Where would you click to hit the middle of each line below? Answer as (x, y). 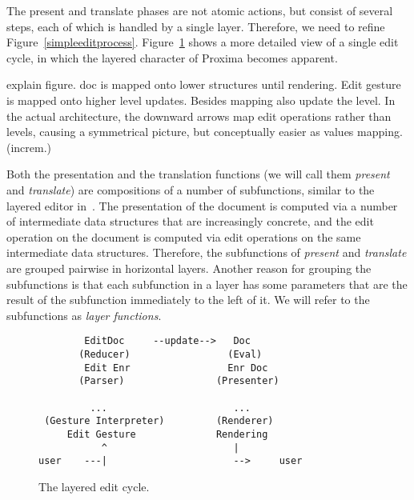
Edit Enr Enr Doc (176, 368)
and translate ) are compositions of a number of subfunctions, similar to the (191, 189)
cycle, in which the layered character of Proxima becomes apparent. (172, 57)
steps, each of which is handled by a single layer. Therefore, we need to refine (196, 26)
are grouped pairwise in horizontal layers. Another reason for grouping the (189, 268)
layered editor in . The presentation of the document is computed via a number (202, 205)
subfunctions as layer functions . (84, 315)
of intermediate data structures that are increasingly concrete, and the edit (190, 221)
